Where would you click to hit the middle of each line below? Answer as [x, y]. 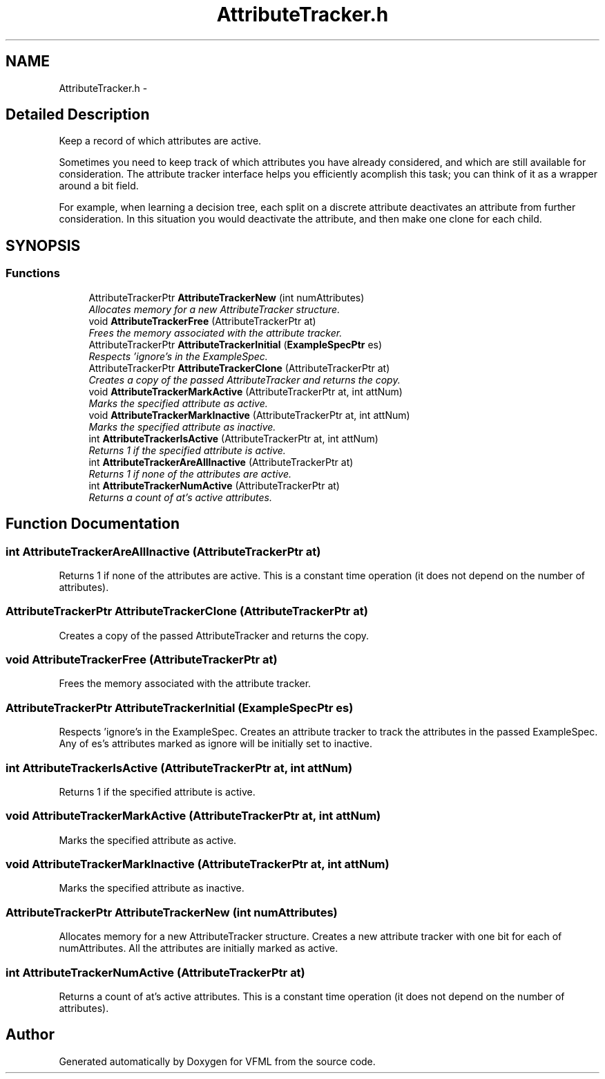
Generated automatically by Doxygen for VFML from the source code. [217, 1061]
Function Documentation [93, 524]
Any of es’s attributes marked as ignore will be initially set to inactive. [216, 744]
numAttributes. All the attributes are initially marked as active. [199, 948]
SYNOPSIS [43, 245]
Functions [33, 273]
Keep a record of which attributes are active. [160, 141]
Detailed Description [78, 115]
